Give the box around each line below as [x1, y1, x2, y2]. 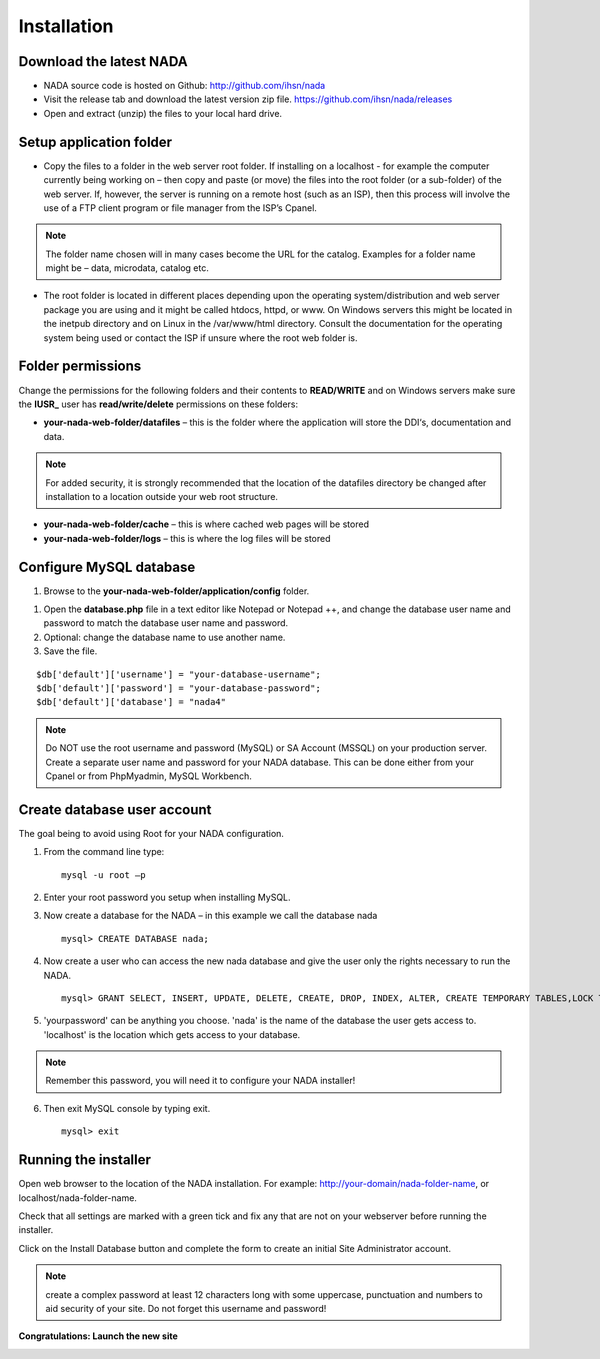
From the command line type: [43, 846, 165, 858]
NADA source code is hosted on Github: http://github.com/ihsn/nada [43, 80, 326, 92]
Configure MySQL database [18, 558, 196, 575]
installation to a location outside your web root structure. [45, 490, 279, 502]
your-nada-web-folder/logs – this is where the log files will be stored [43, 532, 331, 544]
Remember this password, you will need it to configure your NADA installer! [45, 1075, 356, 1087]
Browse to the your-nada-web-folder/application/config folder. [43, 585, 310, 597]
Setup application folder [18, 133, 173, 150]
